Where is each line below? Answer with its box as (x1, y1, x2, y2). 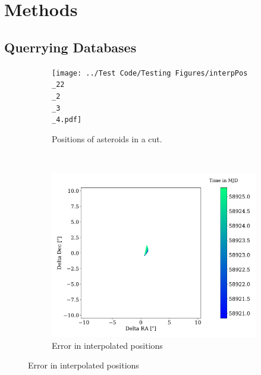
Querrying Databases (4, 37, 137, 56)
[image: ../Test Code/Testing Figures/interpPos (52, 68, 248, 77)
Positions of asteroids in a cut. (52, 132, 162, 145)
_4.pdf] (52, 115, 82, 124)
